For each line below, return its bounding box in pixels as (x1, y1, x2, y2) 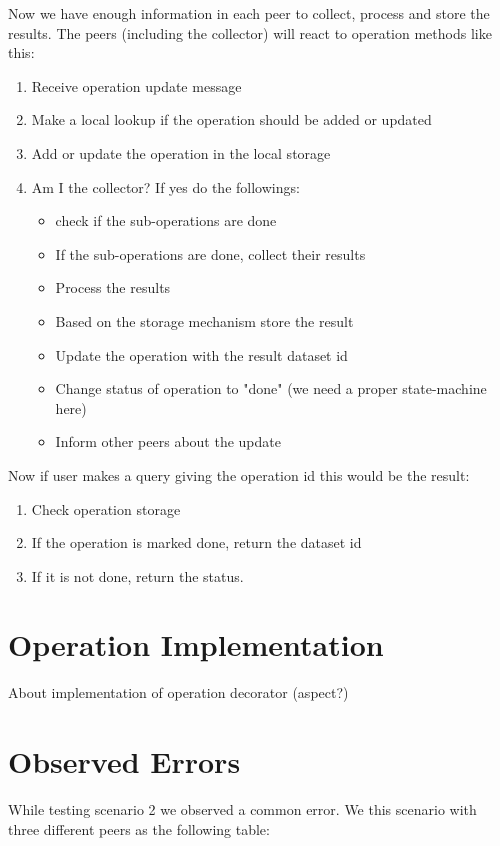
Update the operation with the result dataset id (55, 344, 348, 365)
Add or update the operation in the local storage (31, 142, 331, 163)
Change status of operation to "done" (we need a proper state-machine (55, 378, 487, 399)
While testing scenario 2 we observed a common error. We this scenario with (8, 799, 477, 820)
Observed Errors (8, 741, 241, 782)
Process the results (55, 277, 171, 298)
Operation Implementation (8, 624, 384, 665)
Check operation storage (31, 498, 181, 519)
